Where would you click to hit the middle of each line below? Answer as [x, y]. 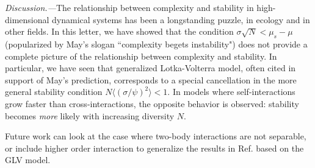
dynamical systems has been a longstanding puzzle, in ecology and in [181, 19]
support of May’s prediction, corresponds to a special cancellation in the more [151, 79]
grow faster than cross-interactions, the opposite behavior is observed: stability [152, 103]
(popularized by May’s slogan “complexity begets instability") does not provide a [156, 44]
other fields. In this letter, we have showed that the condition [119, 31]
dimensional [27, 19]
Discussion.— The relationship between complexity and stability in [129, 7]
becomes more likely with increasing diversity [90, 115]
